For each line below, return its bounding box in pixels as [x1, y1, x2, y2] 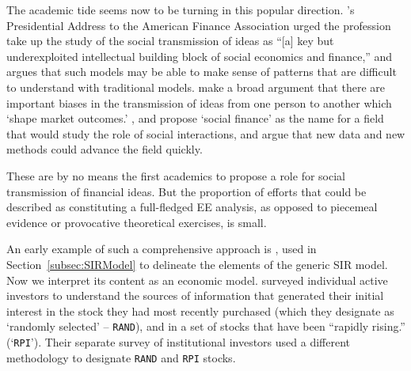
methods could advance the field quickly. [6, 141, 203, 157]
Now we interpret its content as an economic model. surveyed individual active [6, 271, 388, 288]
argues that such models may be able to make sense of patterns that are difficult [6, 63, 397, 80]
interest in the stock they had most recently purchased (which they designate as [6, 302, 394, 319]
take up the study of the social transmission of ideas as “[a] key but [6, 32, 334, 49]
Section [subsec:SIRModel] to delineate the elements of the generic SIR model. [6, 256, 388, 272]
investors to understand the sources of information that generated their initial [6, 287, 384, 304]
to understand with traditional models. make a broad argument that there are [6, 78, 385, 95]
